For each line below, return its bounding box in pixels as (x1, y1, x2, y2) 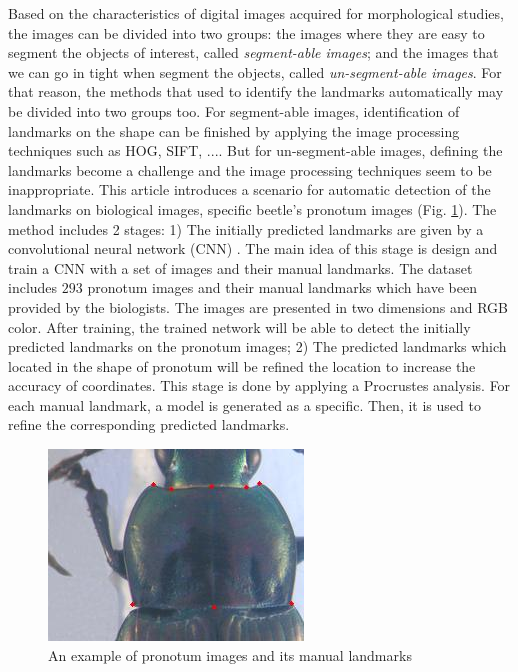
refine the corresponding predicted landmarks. (8, 414, 290, 435)
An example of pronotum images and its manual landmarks (48, 644, 412, 665)
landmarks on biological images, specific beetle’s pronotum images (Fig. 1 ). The (8, 198, 497, 219)
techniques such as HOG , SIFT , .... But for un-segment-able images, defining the (8, 140, 503, 161)
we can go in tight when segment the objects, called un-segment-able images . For (8, 61, 502, 82)
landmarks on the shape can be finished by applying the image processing (8, 120, 460, 141)
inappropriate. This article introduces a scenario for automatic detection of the (8, 179, 491, 200)
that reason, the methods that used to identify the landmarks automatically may (8, 81, 504, 102)
